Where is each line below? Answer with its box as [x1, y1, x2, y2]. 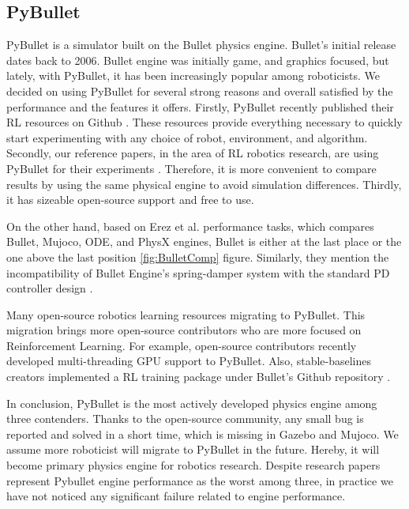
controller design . [6, 280, 93, 296]
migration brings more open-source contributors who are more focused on [6, 322, 362, 338]
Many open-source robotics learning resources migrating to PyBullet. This [6, 306, 366, 322]
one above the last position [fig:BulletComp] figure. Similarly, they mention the [6, 248, 389, 265]
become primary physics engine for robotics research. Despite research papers [6, 457, 381, 473]
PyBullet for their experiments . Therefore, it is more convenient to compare [6, 160, 377, 176]
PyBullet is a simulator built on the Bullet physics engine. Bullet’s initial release [6, 36, 396, 53]
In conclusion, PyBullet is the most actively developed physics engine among [6, 394, 377, 411]
